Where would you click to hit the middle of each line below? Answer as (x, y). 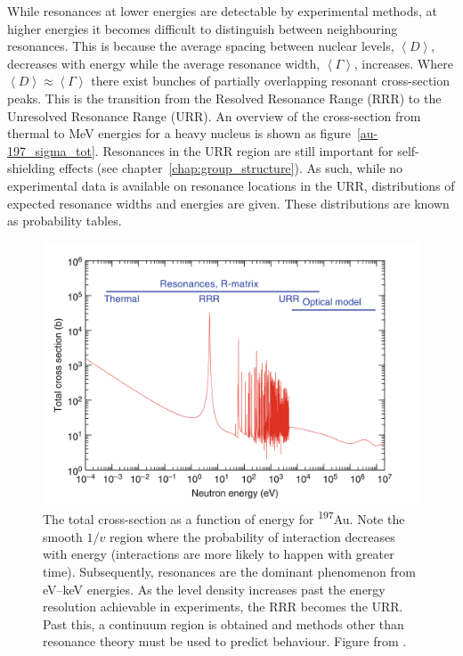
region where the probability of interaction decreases (252, 536)
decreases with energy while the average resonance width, (164, 63)
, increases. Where (403, 63)
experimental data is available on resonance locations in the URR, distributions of (231, 185)
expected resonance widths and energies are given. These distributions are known (228, 203)
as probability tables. (65, 221)
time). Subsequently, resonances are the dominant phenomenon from (229, 571)
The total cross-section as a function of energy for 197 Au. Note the (224, 518)
